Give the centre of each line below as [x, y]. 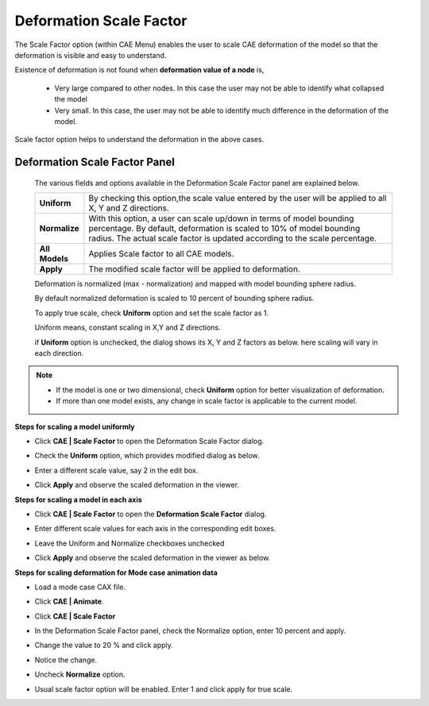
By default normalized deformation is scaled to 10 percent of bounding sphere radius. [174, 299]
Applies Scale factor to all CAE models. [161, 254]
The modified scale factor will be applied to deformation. [195, 269]
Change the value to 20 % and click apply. [104, 645]
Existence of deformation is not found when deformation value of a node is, [139, 70]
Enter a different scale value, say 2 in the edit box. [116, 470]
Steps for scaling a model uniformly [75, 426]
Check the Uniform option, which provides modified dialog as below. [147, 456]
